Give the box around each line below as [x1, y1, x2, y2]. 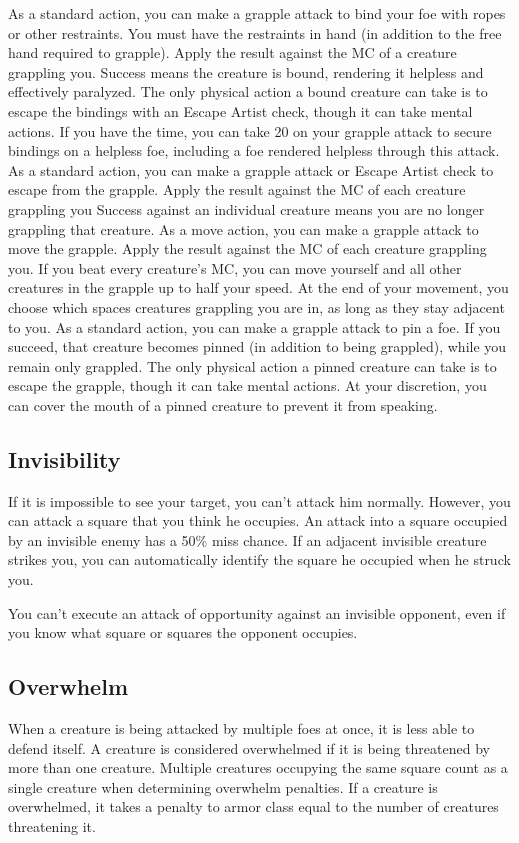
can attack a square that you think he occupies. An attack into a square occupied [8, 510, 508, 531]
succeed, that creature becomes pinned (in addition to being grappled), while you [8, 336, 507, 357]
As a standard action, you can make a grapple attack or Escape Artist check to [8, 159, 494, 180]
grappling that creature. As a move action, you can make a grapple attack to [8, 218, 479, 239]
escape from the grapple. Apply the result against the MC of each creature [8, 179, 466, 200]
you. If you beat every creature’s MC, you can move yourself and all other [8, 257, 462, 278]
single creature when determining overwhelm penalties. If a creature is [8, 776, 438, 797]
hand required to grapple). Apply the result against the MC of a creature [8, 42, 457, 63]
